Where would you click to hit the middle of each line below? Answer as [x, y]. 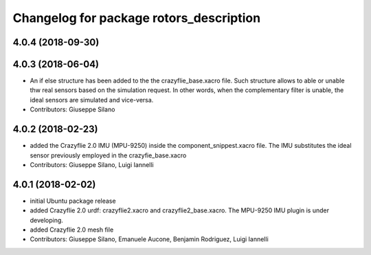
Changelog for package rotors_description [137, 18]
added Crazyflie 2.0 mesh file [72, 230]
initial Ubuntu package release [73, 201]
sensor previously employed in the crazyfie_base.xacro [108, 155]
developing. [46, 220]
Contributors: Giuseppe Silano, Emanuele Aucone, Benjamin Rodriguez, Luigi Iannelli [149, 239]
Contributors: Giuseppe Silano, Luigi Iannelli [92, 164]
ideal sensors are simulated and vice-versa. [92, 100]
